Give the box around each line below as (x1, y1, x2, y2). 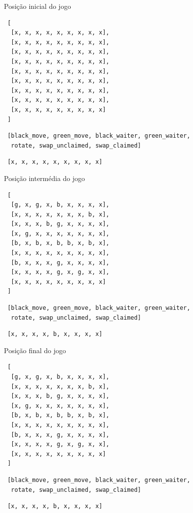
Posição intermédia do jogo (4, 173, 85, 183)
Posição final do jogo (4, 345, 66, 355)
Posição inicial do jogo (4, 1, 71, 11)
